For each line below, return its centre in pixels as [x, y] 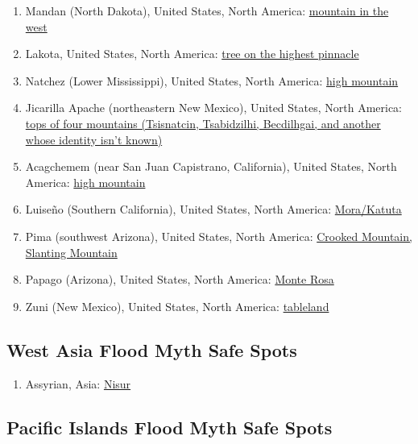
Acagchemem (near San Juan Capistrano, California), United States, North [211, 166]
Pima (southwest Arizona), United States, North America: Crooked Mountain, [219, 236]
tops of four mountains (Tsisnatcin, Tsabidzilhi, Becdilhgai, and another [203, 123]
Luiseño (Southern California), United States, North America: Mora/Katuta [213, 209]
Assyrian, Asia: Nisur [78, 383]
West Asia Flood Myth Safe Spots [152, 349]
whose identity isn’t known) [94, 139]
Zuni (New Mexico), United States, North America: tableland [177, 306]
